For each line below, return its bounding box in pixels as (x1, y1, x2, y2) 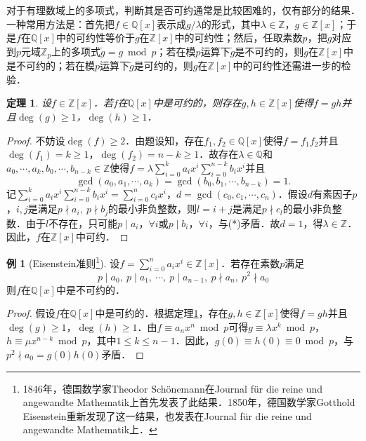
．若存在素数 (221, 255, 280, 270)
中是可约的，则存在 (152, 95, 242, 110)
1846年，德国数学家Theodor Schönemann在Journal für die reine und (22, 381, 323, 395)
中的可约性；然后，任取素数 (174, 30, 303, 45)
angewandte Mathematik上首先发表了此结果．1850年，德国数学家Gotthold (22, 395, 355, 409)
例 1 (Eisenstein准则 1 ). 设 (6, 254, 120, 270)
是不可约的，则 (235, 43, 304, 58)
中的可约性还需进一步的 (233, 58, 341, 73)
